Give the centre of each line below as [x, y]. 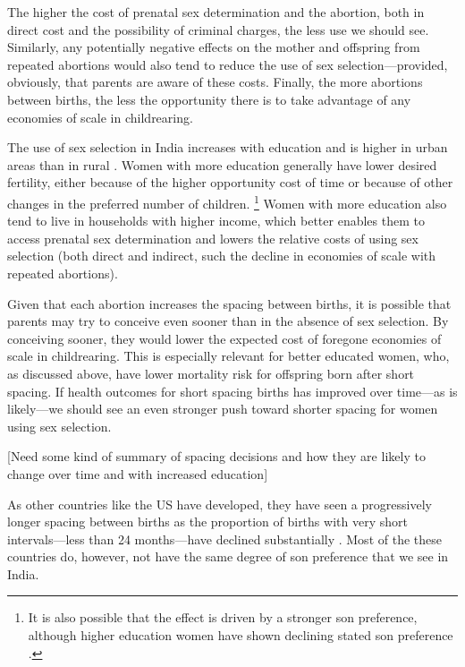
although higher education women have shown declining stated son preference [241, 635]
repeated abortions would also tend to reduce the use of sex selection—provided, [228, 64]
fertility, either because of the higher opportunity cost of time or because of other [230, 182]
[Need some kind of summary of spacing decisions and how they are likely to [216, 456]
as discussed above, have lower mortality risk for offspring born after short [211, 373]
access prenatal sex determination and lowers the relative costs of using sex [213, 238]
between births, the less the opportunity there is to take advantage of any [209, 99]
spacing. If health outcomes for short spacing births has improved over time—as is [232, 391]
